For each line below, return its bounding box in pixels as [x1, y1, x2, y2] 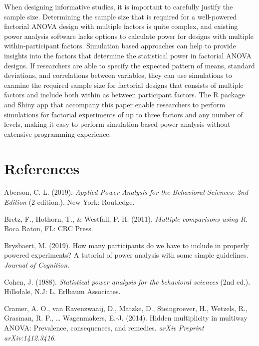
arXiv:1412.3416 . [4, 332, 56, 343]
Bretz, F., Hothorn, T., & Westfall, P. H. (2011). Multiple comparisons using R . [4, 213, 248, 224]
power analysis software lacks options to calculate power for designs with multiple [4, 30, 254, 41]
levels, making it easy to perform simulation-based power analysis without [4, 119, 231, 129]
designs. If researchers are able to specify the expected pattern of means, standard [4, 60, 255, 70]
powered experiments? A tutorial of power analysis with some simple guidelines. [4, 250, 249, 260]
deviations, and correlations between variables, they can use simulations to [4, 70, 232, 80]
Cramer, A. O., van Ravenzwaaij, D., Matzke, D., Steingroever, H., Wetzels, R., [4, 303, 248, 313]
